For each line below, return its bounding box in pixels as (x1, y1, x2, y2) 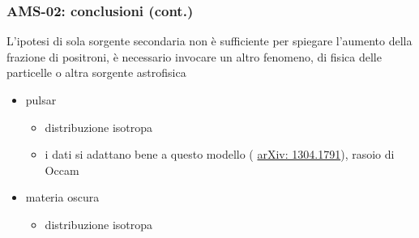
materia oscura (25, 189, 100, 206)
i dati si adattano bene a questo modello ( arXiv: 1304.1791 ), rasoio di (45, 146, 395, 163)
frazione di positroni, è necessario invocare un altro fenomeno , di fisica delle (6, 48, 382, 65)
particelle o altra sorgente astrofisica (6, 64, 186, 81)
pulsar (25, 91, 57, 108)
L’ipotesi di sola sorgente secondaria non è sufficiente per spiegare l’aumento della (6, 32, 413, 49)
